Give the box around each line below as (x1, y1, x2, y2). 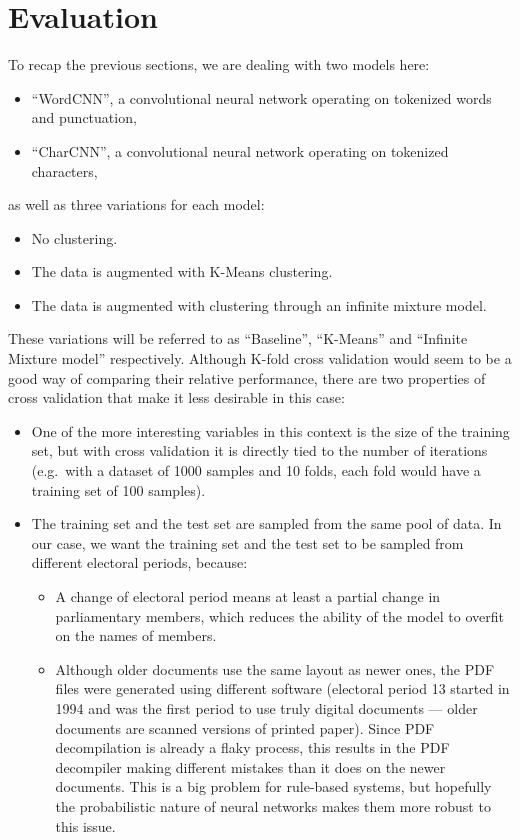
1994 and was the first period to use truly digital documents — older (55, 697, 478, 718)
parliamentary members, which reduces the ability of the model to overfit (55, 605, 504, 626)
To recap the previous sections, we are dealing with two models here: (8, 54, 430, 75)
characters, (31, 160, 98, 181)
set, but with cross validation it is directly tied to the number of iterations (31, 440, 488, 461)
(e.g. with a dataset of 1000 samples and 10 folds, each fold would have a (31, 460, 481, 481)
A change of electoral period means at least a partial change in (55, 586, 441, 606)
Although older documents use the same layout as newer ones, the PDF (55, 658, 495, 679)
